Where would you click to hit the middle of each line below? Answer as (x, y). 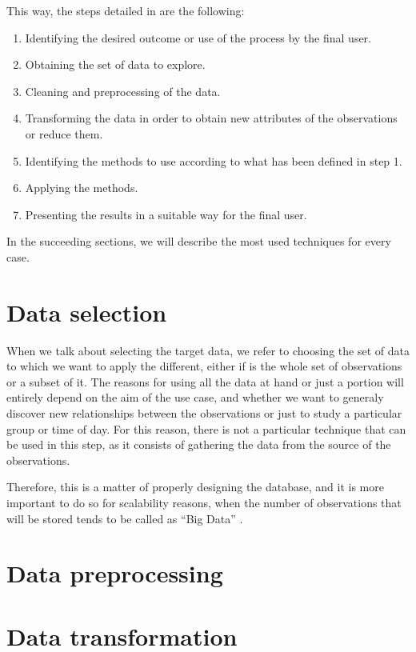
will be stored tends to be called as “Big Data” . (125, 518)
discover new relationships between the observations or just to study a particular (204, 413)
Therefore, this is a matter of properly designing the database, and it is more (195, 487)
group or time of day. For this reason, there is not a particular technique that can (206, 428)
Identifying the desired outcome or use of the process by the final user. (198, 37)
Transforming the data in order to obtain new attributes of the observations (211, 118)
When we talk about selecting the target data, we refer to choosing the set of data (208, 350)
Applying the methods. (82, 188)
